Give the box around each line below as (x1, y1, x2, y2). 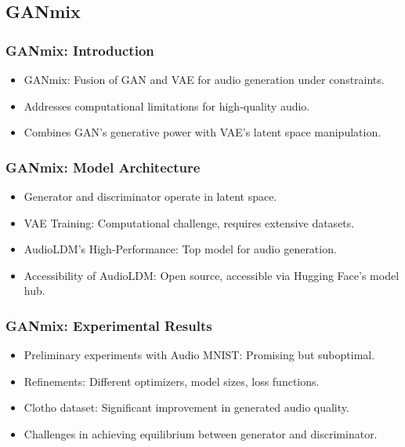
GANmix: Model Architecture (5, 157, 201, 176)
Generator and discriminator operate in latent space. (24, 188, 277, 204)
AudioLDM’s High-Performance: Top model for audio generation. (24, 241, 337, 257)
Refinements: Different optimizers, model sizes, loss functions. (24, 372, 320, 389)
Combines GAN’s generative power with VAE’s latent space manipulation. (24, 124, 381, 140)
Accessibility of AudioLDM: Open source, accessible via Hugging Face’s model (24, 267, 400, 283)
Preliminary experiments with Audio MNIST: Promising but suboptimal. (24, 347, 375, 363)
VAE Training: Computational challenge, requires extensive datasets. (24, 214, 355, 231)
